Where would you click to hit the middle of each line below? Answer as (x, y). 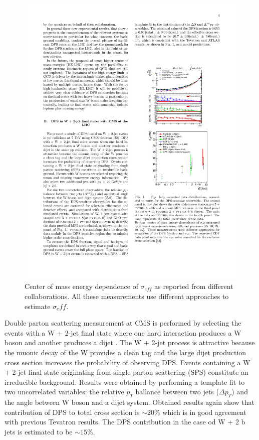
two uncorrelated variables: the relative (64, 392)
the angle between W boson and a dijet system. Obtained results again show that (130, 402)
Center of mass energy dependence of (81, 286)
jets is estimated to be (39, 431)
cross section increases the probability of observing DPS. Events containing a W (127, 362)
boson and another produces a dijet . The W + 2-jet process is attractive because (130, 342)
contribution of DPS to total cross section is (72, 412)
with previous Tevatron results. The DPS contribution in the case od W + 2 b (125, 422)
